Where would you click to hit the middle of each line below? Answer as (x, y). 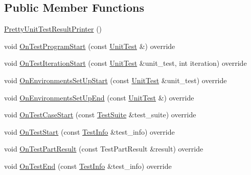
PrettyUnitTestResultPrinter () (53, 29)
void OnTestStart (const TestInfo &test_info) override (89, 131)
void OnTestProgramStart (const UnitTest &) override (90, 46)
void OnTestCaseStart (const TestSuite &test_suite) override (100, 115)
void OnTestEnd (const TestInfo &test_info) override (88, 166)
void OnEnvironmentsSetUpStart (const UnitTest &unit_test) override (116, 80)
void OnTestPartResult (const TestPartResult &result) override (104, 149)
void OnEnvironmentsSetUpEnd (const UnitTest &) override (99, 97)
